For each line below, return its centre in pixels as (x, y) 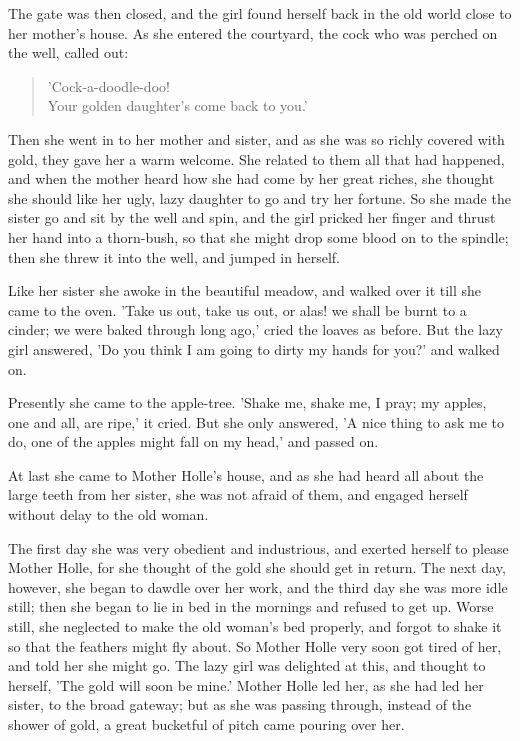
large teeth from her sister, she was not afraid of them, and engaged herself (238, 494)
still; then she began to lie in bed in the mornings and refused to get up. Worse (251, 606)
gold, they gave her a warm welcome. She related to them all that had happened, (256, 158)
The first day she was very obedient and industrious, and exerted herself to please (258, 547)
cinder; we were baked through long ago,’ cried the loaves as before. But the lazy (255, 329)
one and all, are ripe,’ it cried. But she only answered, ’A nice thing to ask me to (256, 421)
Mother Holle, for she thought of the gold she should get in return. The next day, (257, 567)
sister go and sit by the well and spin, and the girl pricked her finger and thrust (252, 217)
